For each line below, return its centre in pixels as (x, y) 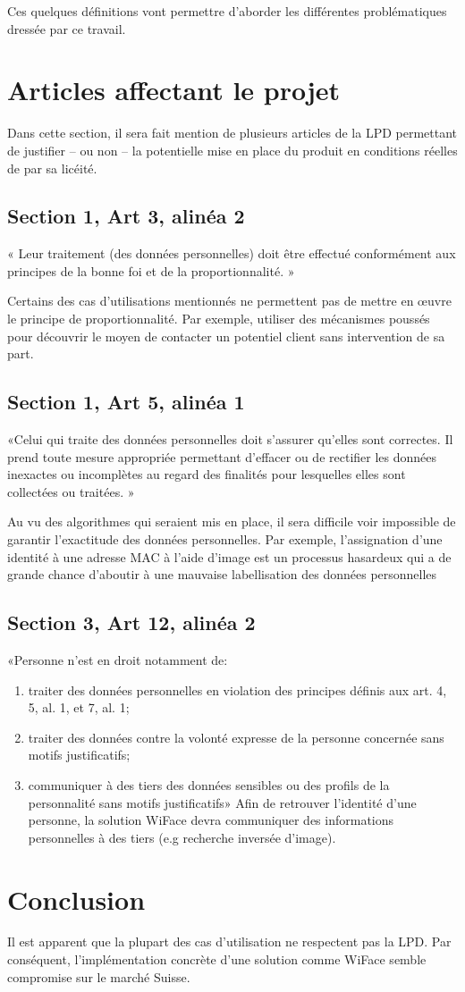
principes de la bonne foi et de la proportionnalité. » (151, 270)
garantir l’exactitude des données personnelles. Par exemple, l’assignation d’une (225, 539)
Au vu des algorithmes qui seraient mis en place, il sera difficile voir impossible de (232, 521)
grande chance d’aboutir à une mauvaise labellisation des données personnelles (222, 574)
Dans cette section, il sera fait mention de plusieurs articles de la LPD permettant (232, 133)
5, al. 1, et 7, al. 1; (79, 707)
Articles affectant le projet (174, 90)
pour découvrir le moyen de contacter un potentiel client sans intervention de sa (226, 336)
